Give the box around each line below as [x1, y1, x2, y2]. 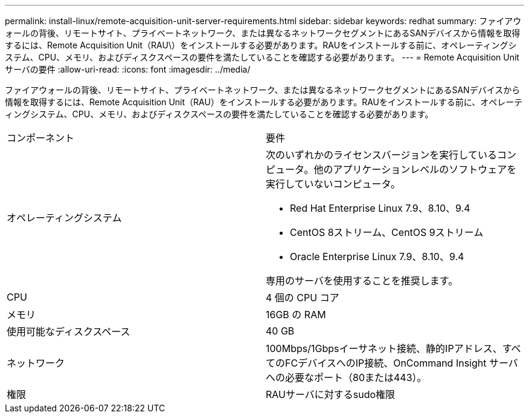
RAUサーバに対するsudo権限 [266, 388, 396, 400]
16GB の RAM [266, 309, 326, 321]
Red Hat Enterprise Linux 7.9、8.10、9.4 [290, 202, 470, 214]
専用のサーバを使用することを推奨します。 [266, 275, 458, 287]
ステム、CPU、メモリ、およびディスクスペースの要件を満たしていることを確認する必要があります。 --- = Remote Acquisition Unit [5, 52, 519, 62]
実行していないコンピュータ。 [266, 178, 401, 190]
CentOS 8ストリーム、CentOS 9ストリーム [290, 226, 484, 238]
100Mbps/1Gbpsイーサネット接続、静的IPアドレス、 [266, 342, 502, 354]
